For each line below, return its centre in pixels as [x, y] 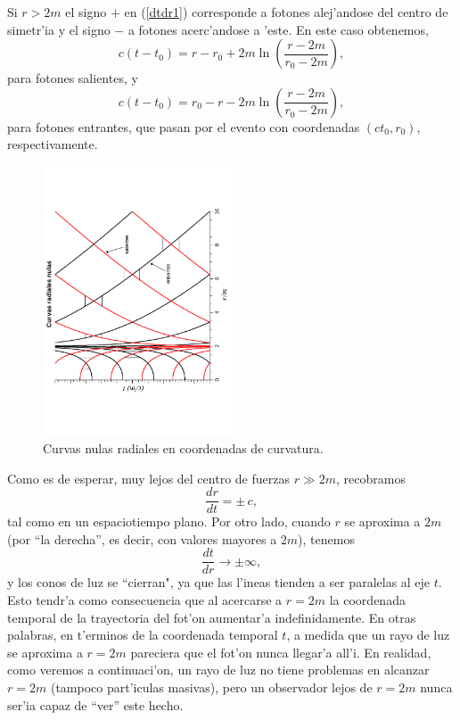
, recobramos [371, 478]
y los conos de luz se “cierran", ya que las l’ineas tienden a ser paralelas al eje [219, 582]
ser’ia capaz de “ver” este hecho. [95, 704]
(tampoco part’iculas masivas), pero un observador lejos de [211, 687]
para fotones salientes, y [73, 78]
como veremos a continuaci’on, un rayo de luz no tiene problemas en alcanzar [218, 670]
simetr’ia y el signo [59, 29]
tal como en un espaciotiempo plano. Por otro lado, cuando [169, 521]
